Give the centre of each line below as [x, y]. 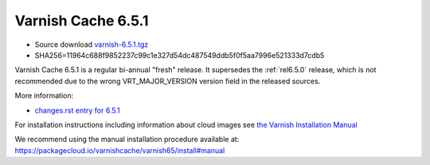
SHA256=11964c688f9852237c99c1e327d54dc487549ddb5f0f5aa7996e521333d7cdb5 [180, 55]
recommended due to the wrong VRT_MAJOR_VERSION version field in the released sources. [168, 81]
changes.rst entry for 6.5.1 [77, 110]
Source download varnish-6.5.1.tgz [92, 44]
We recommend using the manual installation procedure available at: [127, 140]
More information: [44, 96]
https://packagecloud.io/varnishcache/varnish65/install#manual [120, 150]
